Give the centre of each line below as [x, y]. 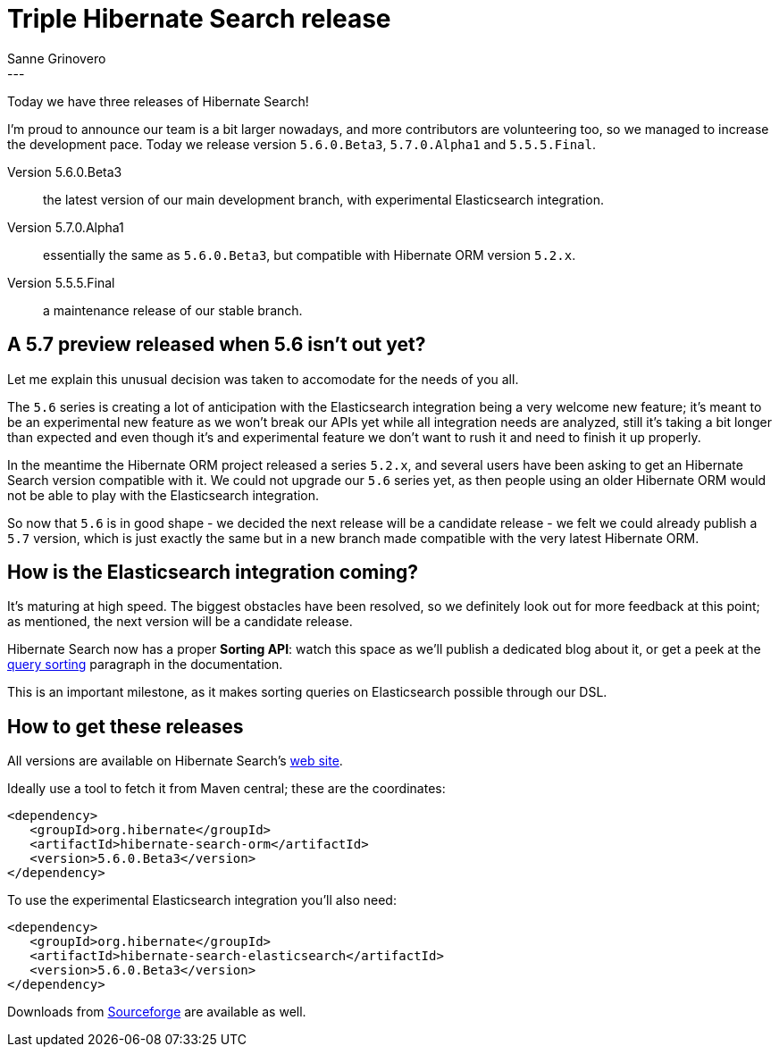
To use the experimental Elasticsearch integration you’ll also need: [202, 900]
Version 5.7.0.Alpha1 [66, 227]
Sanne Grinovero [57, 58]
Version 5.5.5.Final [61, 282]
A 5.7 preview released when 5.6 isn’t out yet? [217, 345]
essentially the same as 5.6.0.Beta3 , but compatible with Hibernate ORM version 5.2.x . [310, 255]
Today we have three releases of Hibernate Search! [158, 101]
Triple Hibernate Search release [199, 19]
